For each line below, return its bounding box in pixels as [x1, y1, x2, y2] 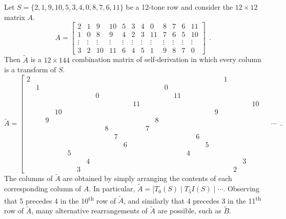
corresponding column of [4, 183, 81, 194]
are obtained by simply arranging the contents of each [63, 173, 232, 184]
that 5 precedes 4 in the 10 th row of [4, 193, 116, 206]
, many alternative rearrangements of [31, 205, 148, 216]
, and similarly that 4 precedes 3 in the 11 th [124, 193, 261, 206]
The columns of [4, 173, 53, 184]
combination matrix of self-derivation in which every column [72, 54, 261, 65]
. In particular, [89, 183, 135, 194]
